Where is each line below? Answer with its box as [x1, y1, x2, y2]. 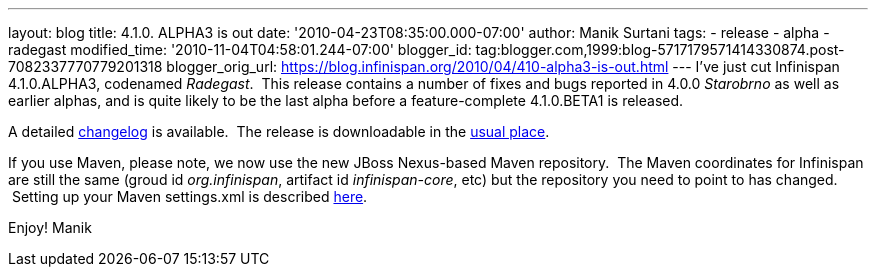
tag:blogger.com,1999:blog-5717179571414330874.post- [475, 41, 845, 58]
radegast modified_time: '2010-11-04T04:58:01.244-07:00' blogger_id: [8, 41, 472, 58]
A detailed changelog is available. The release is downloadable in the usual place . [8, 123, 550, 140]
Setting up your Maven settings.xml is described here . [11, 188, 368, 205]
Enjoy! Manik [8, 219, 92, 236]
